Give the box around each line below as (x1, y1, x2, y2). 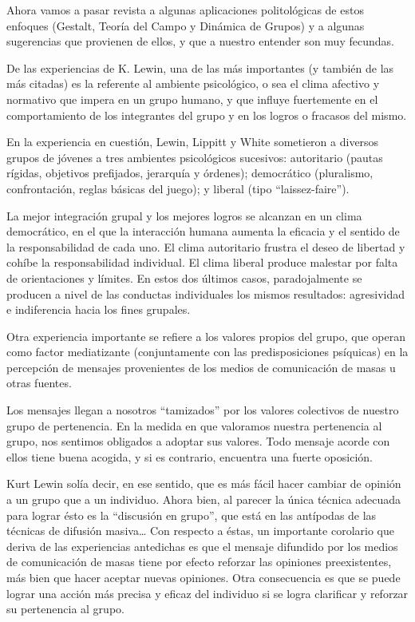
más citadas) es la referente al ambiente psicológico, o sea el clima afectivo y (6, 75, 380, 92)
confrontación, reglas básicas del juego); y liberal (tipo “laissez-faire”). (6, 180, 350, 196)
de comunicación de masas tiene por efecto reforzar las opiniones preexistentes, (6, 553, 392, 570)
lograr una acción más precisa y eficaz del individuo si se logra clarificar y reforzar (6, 584, 409, 601)
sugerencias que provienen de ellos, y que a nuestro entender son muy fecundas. (6, 33, 394, 50)
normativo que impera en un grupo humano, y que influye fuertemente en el (6, 90, 378, 107)
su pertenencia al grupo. (6, 600, 125, 617)
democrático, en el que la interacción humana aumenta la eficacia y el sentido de (6, 223, 400, 240)
